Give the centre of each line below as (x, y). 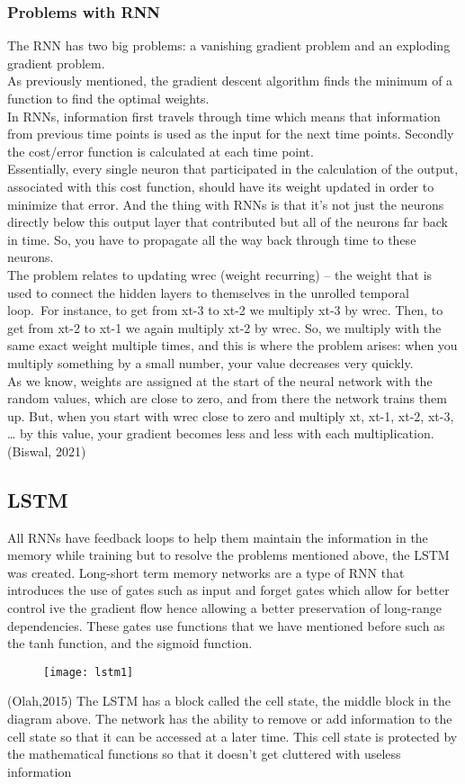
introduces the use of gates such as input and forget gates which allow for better (228, 590)
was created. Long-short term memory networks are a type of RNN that (206, 572)
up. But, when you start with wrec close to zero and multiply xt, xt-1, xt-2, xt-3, (231, 415)
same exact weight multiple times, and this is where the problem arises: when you (232, 345)
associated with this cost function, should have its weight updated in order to (221, 186)
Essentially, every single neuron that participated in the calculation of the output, (233, 169)
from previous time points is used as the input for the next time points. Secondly (231, 134)
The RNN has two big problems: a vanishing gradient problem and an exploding (229, 45)
